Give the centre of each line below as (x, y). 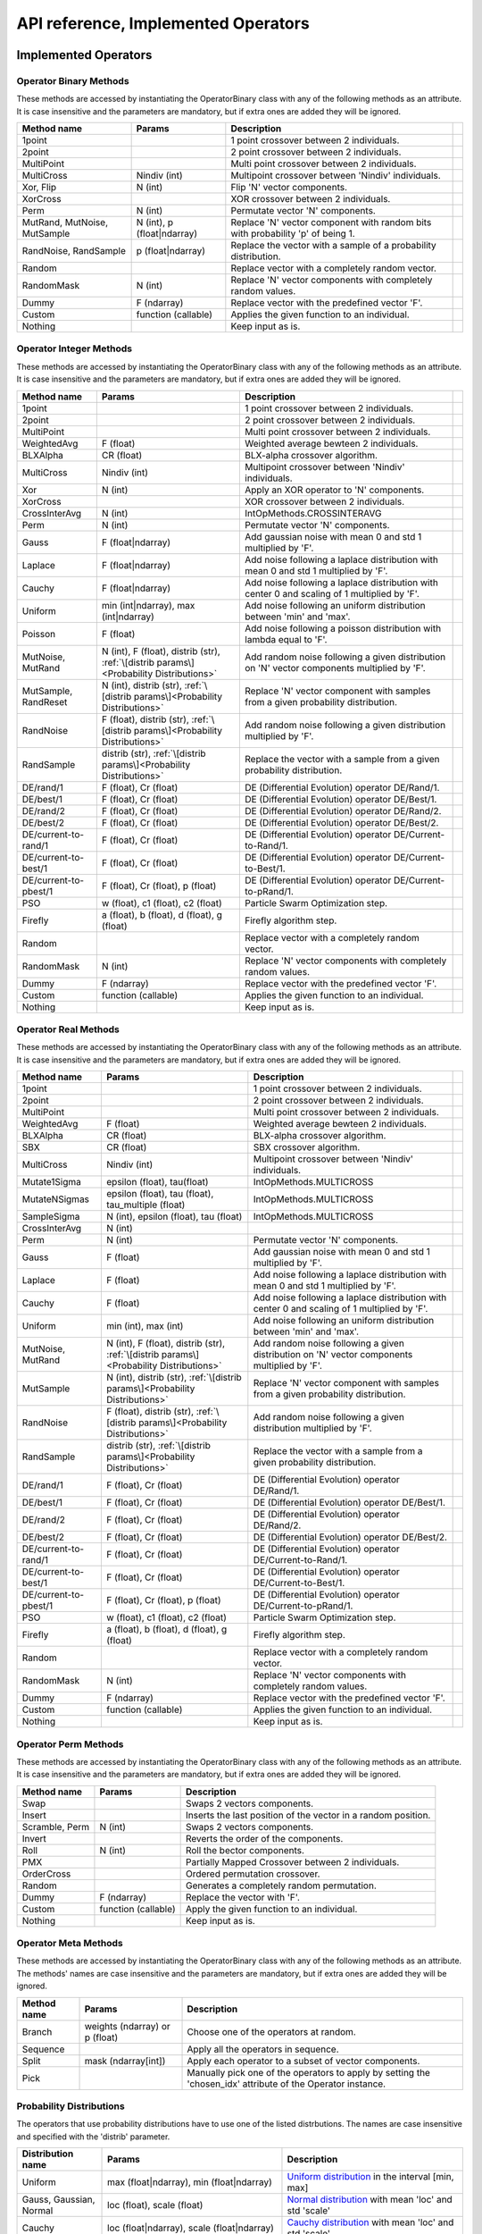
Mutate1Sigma (52, 1182)
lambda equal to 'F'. (286, 639)
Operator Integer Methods (75, 349)
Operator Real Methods (68, 1029)
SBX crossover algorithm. (307, 1147)
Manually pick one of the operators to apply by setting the (308, 2072)
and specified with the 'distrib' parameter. (93, 2137)
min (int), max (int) (145, 1326)
